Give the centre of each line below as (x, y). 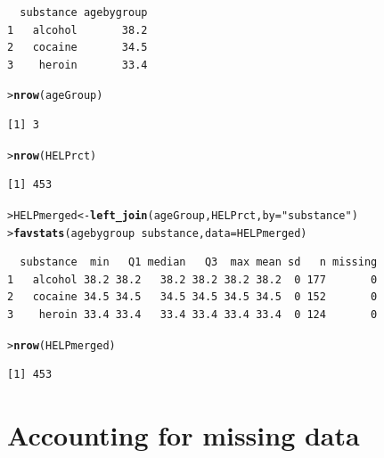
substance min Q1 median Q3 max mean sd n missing (199, 262)
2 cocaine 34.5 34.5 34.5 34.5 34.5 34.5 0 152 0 (192, 297)
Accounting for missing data (184, 435)
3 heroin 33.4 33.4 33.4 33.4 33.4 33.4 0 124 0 (192, 314)
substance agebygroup (84, 12)
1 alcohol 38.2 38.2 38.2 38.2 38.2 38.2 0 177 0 (192, 279)
